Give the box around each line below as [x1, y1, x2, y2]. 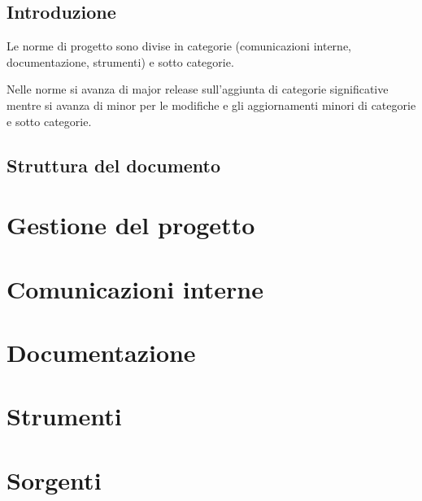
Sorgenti [7, 463, 102, 496]
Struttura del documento [7, 152, 221, 177]
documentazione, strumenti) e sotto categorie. [7, 53, 234, 70]
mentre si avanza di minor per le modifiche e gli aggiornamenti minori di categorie [7, 96, 416, 113]
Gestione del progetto [7, 208, 255, 242]
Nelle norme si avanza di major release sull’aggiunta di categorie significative [7, 81, 389, 98]
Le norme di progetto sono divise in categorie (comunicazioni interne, [7, 37, 351, 54]
